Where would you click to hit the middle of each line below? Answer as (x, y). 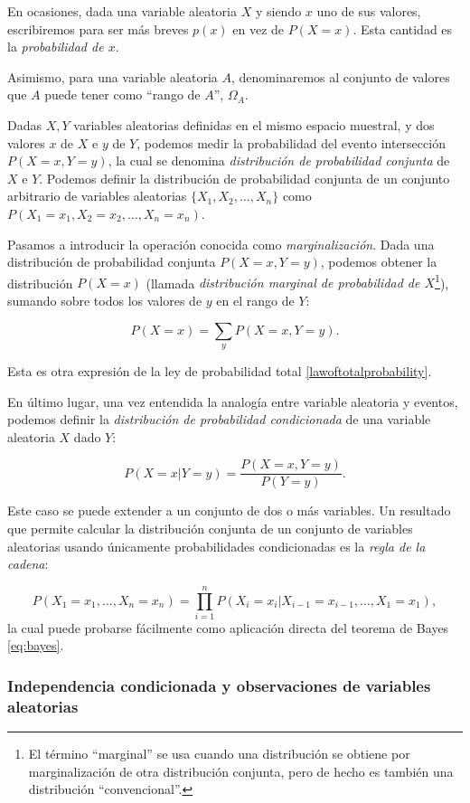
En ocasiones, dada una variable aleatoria (122, 11)
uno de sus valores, (369, 11)
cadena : (28, 564)
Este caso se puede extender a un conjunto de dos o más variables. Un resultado (229, 510)
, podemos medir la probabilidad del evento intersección (291, 142)
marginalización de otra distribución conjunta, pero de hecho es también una (241, 771)
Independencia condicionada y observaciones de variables (219, 685)
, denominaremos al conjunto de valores (341, 76)
